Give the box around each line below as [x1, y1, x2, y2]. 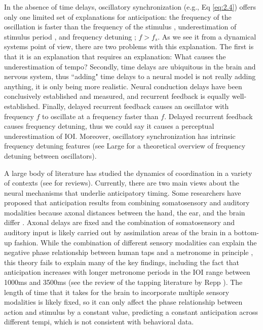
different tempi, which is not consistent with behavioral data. [4, 316, 194, 327]
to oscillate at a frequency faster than [42, 111, 159, 121]
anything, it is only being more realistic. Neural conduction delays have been [4, 81, 242, 91]
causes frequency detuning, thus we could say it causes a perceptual [4, 121, 214, 131]
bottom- [234, 227, 259, 238]
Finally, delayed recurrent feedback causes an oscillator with [42, 100, 229, 111]
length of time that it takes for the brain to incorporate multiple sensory [4, 286, 230, 297]
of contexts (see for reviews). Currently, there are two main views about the [4, 177, 240, 188]
